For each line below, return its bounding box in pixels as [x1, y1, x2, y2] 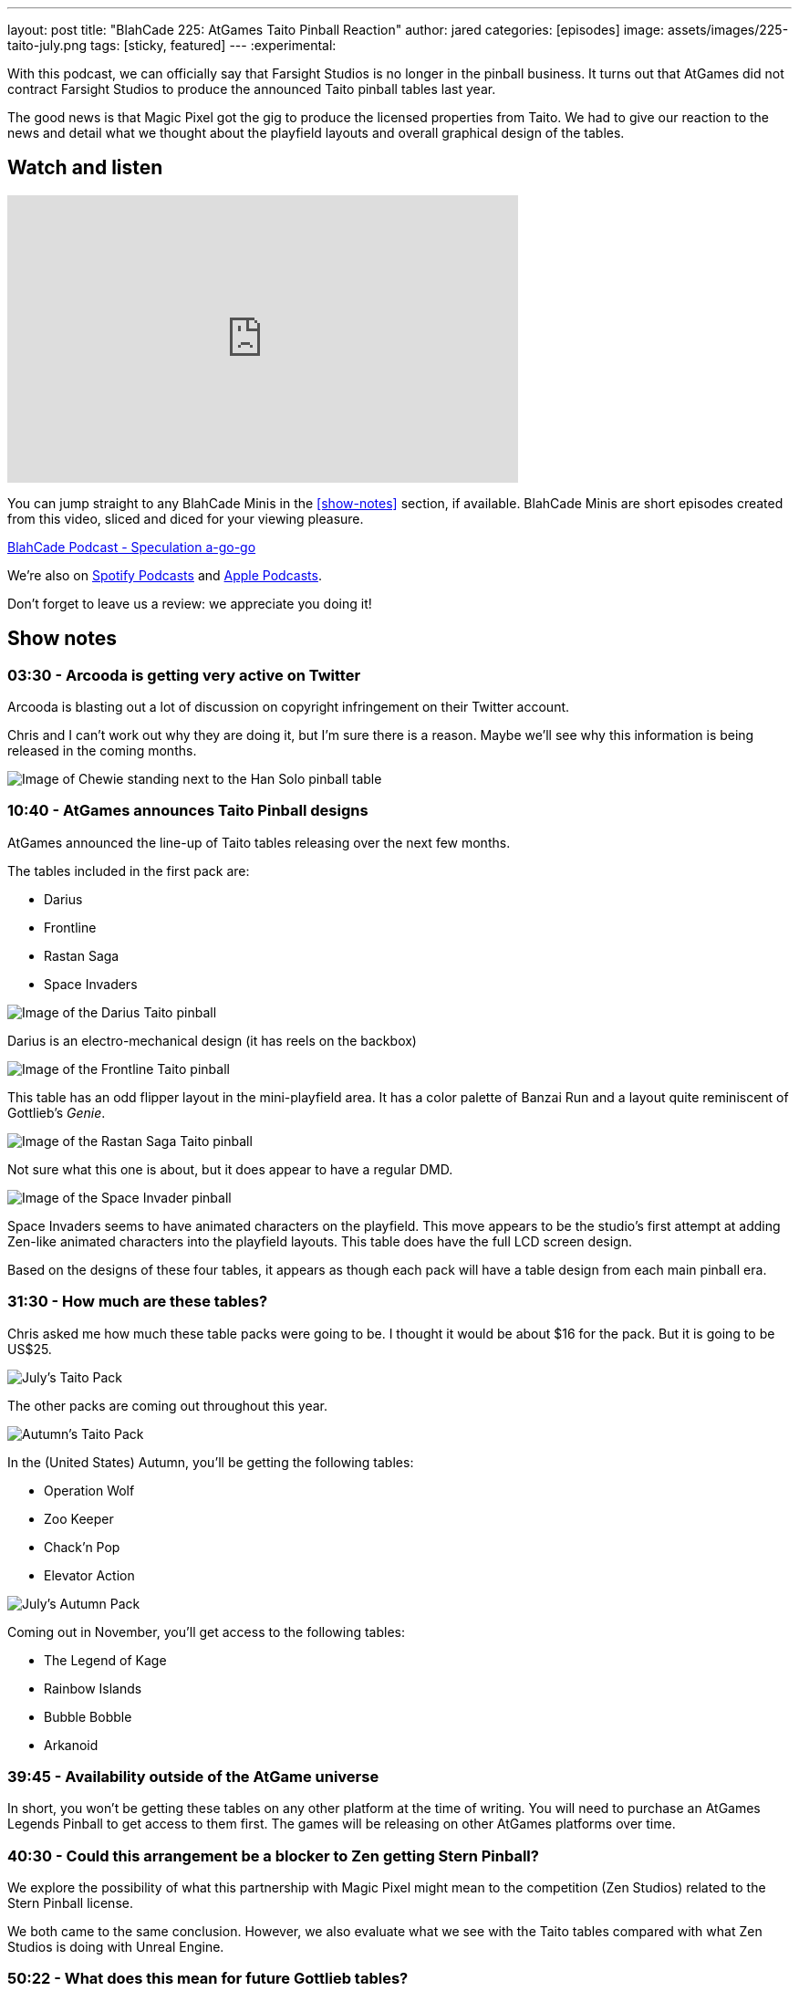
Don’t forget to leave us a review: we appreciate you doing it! [7, 595, 372, 611]
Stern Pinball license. [7, 1895, 133, 1912]
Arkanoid [44, 1736, 99, 1753]
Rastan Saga [44, 947, 119, 964]
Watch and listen [7, 156, 163, 180]
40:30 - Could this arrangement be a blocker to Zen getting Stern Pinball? [7, 1846, 539, 1865]
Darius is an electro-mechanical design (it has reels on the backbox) [7, 1032, 417, 1048]
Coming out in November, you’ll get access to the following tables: [7, 1623, 406, 1640]
